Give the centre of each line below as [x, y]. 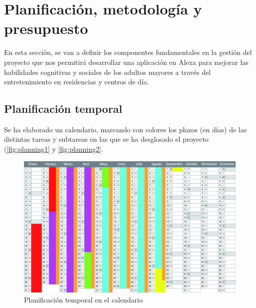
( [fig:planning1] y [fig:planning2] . [54, 149]
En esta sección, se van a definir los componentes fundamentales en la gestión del [128, 52]
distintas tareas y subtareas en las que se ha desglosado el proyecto [106, 139]
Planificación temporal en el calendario [83, 299]
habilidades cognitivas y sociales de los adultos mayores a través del [108, 72]
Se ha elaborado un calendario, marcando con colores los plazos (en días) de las [126, 129]
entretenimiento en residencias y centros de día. [77, 82]
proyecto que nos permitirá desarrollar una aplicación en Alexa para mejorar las [126, 62]
